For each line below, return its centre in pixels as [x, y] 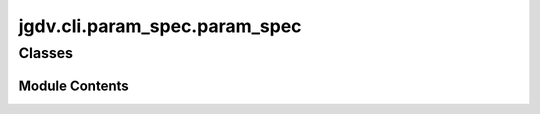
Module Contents [73, 85]
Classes [46, 53]
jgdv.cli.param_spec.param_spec [160, 26]
